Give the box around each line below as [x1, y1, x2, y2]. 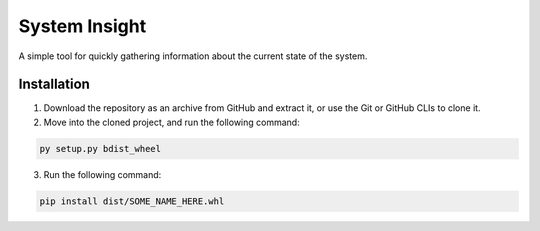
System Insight [18, 15, 147, 37]
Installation [18, 76, 90, 93]
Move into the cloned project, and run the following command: [43, 116, 300, 128]
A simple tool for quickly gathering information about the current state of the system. [18, 50, 368, 62]
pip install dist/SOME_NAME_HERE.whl [39, 195, 225, 207]
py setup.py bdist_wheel [39, 143, 162, 154]
